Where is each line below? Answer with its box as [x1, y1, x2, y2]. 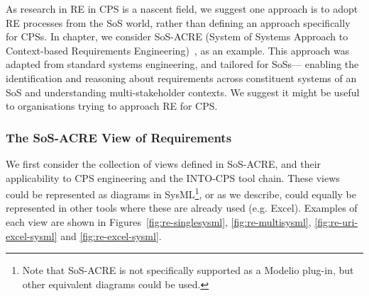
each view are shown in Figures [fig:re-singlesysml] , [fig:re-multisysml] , [6, 215, 312, 229]
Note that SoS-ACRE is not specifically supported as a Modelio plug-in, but [22, 263, 354, 278]
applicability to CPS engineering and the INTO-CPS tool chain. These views [6, 170, 340, 185]
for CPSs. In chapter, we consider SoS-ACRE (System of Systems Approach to [6, 29, 348, 44]
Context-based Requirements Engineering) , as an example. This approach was [6, 42, 350, 57]
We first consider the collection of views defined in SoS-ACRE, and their [6, 156, 321, 171]
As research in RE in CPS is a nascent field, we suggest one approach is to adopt [6, 1, 358, 16]
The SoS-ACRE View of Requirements [6, 128, 232, 146]
